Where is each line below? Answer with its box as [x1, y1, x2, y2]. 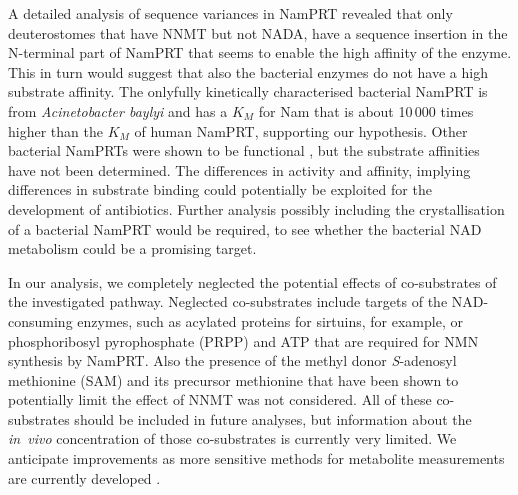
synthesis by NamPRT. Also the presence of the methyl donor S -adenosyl [8, 350, 457, 371]
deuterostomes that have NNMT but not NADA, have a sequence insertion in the [8, 22, 508, 43]
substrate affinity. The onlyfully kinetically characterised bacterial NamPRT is [8, 81, 488, 102]
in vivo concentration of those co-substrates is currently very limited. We [8, 428, 457, 449]
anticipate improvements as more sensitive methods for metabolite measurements [8, 448, 505, 469]
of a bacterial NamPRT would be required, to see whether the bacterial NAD [8, 218, 482, 239]
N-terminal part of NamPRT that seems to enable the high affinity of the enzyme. [8, 42, 512, 63]
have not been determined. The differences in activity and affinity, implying [8, 159, 471, 180]
